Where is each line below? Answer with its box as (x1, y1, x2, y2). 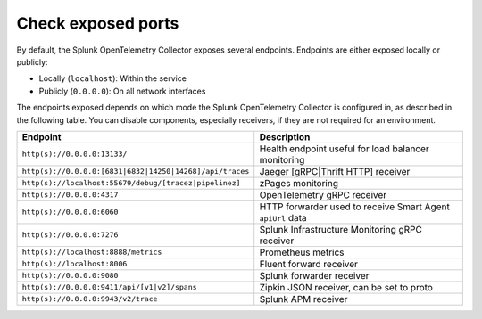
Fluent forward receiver (259, 258, 359, 270)
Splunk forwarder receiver (259, 269, 370, 282)
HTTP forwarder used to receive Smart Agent (259, 200, 450, 213)
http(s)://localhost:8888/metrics (21, 248, 162, 258)
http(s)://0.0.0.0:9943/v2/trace (21, 294, 158, 304)
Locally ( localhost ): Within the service (38, 73, 187, 84)
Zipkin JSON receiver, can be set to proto (259, 281, 433, 293)
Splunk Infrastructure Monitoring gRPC (259, 223, 423, 235)
